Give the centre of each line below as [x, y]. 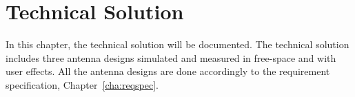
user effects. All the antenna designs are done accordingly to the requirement [168, 71]
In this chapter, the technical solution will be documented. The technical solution [177, 44]
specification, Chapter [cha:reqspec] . [82, 84]
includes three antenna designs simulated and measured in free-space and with [171, 57]
